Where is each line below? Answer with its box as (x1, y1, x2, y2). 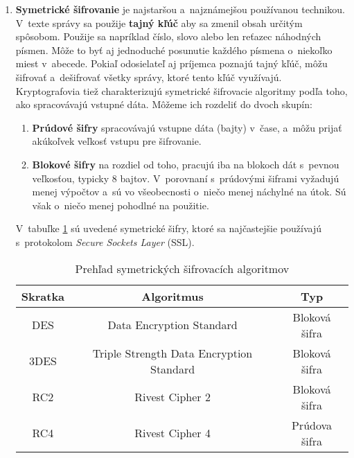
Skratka (21, 288, 65, 304)
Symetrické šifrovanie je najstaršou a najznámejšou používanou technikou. (15, 2, 345, 16)
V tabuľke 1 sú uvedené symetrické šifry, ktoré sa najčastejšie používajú (15, 221, 321, 236)
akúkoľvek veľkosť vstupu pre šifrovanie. (32, 134, 202, 148)
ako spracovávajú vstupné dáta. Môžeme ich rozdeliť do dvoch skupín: (15, 97, 312, 112)
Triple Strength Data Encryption (92, 344, 253, 361)
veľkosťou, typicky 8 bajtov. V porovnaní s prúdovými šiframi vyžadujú (32, 170, 339, 185)
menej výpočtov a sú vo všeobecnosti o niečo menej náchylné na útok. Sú (32, 184, 346, 199)
